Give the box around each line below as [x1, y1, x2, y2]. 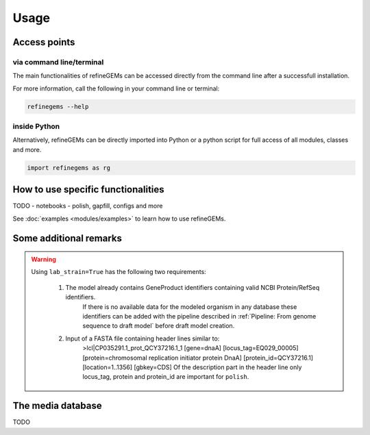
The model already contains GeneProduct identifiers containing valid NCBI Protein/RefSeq [65, 283, 320, 291]
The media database [12, 400, 102, 412]
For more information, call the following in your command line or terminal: [12, 84, 220, 92]
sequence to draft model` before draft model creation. [82, 322, 235, 330]
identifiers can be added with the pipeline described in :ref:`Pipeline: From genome [82, 312, 317, 321]
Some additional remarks [12, 232, 123, 244]
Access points [12, 36, 75, 48]
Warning [31, 256, 56, 264]
